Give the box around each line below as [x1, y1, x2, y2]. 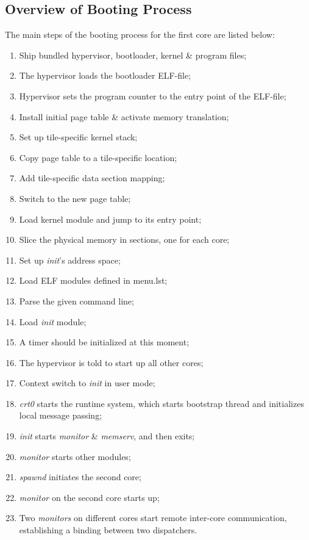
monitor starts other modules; [19, 450, 131, 463]
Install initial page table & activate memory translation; [19, 110, 229, 123]
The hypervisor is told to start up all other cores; [19, 356, 204, 369]
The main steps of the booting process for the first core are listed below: [5, 28, 275, 41]
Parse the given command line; [19, 294, 134, 307]
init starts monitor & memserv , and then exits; [19, 430, 195, 442]
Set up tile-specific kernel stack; [19, 131, 138, 143]
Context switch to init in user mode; [19, 376, 155, 389]
